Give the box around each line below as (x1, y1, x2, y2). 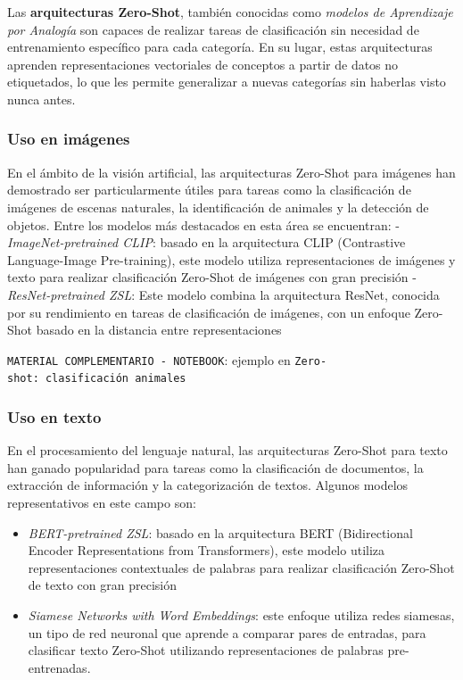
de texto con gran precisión (28, 576, 178, 594)
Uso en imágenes (7, 128, 130, 150)
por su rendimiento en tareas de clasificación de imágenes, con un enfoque (7, 303, 410, 321)
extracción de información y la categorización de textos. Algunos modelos (7, 476, 409, 494)
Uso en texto (7, 405, 102, 427)
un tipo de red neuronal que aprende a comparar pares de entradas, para (28, 623, 426, 642)
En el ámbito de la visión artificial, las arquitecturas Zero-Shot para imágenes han (7, 162, 456, 181)
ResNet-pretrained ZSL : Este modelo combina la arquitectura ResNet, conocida (7, 285, 440, 303)
